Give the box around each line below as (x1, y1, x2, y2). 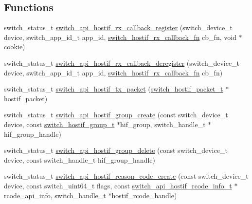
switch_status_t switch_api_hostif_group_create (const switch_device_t (4, 110, 228, 120)
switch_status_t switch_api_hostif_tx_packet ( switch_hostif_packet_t (4, 84, 223, 94)
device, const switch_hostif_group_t (4, 119, 115, 129)
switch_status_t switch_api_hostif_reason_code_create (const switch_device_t (4, 171, 249, 181)
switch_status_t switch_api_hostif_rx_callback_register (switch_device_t (4, 22, 233, 33)
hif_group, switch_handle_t (120, 119, 206, 129)
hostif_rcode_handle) (111, 190, 177, 200)
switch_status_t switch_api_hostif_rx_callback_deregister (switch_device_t (4, 57, 240, 68)
